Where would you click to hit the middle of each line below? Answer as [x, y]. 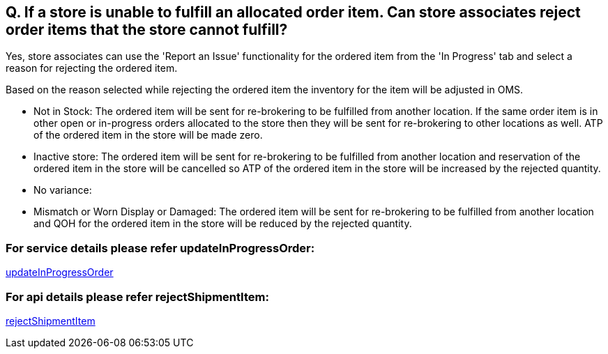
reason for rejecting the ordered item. [92, 68]
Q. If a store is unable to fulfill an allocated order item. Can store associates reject [293, 12]
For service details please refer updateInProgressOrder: [160, 248]
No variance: [63, 190]
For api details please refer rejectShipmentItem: [137, 297]
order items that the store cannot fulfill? [147, 30]
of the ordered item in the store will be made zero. [148, 135]
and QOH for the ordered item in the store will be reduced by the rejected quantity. [223, 224]
